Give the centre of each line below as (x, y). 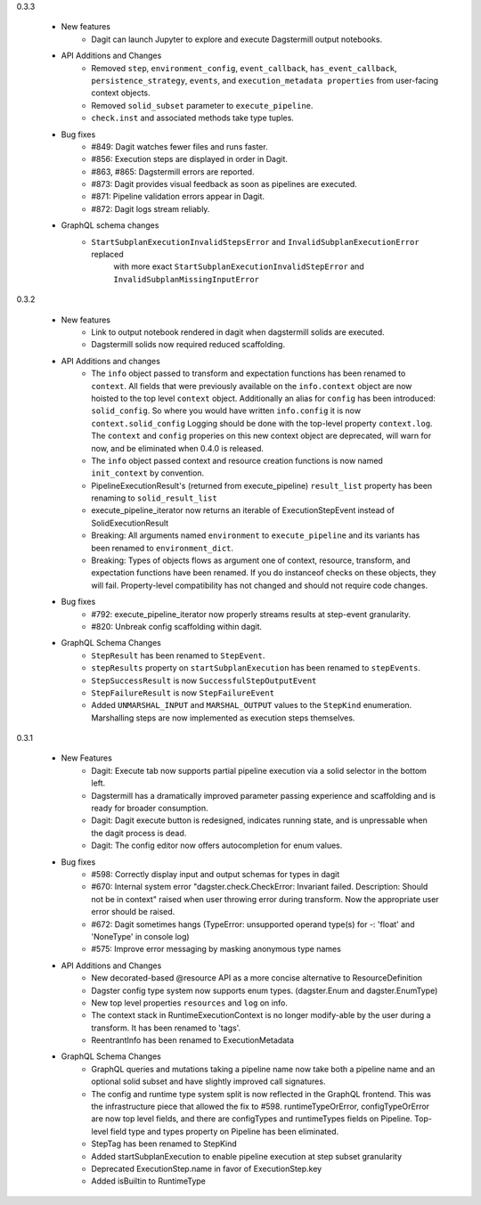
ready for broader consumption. (150, 808)
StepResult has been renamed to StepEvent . (178, 655)
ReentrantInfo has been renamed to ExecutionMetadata (192, 1040)
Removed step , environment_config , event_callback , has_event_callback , (244, 68)
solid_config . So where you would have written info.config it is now (226, 411)
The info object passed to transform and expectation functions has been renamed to (249, 373)
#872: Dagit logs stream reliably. (151, 208)
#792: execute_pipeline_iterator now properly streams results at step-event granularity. (251, 614)
